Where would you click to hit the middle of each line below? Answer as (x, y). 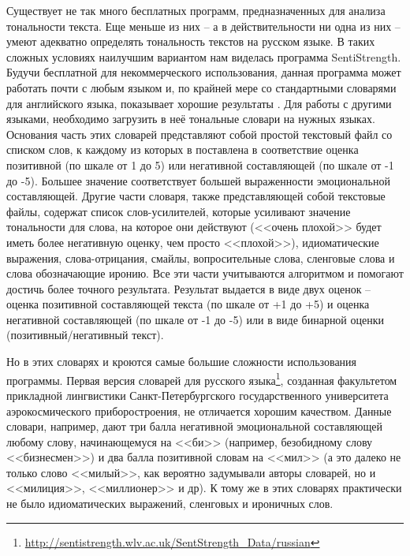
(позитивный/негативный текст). (85, 335)
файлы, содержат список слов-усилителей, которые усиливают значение (179, 211)
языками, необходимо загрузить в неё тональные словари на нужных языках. (191, 119)
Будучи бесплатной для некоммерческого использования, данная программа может (204, 72)
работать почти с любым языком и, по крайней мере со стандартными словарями (201, 87)
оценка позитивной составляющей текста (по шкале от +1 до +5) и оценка (188, 304)
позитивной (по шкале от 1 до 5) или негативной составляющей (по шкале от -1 (200, 164)
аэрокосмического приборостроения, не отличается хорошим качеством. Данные (199, 410)
